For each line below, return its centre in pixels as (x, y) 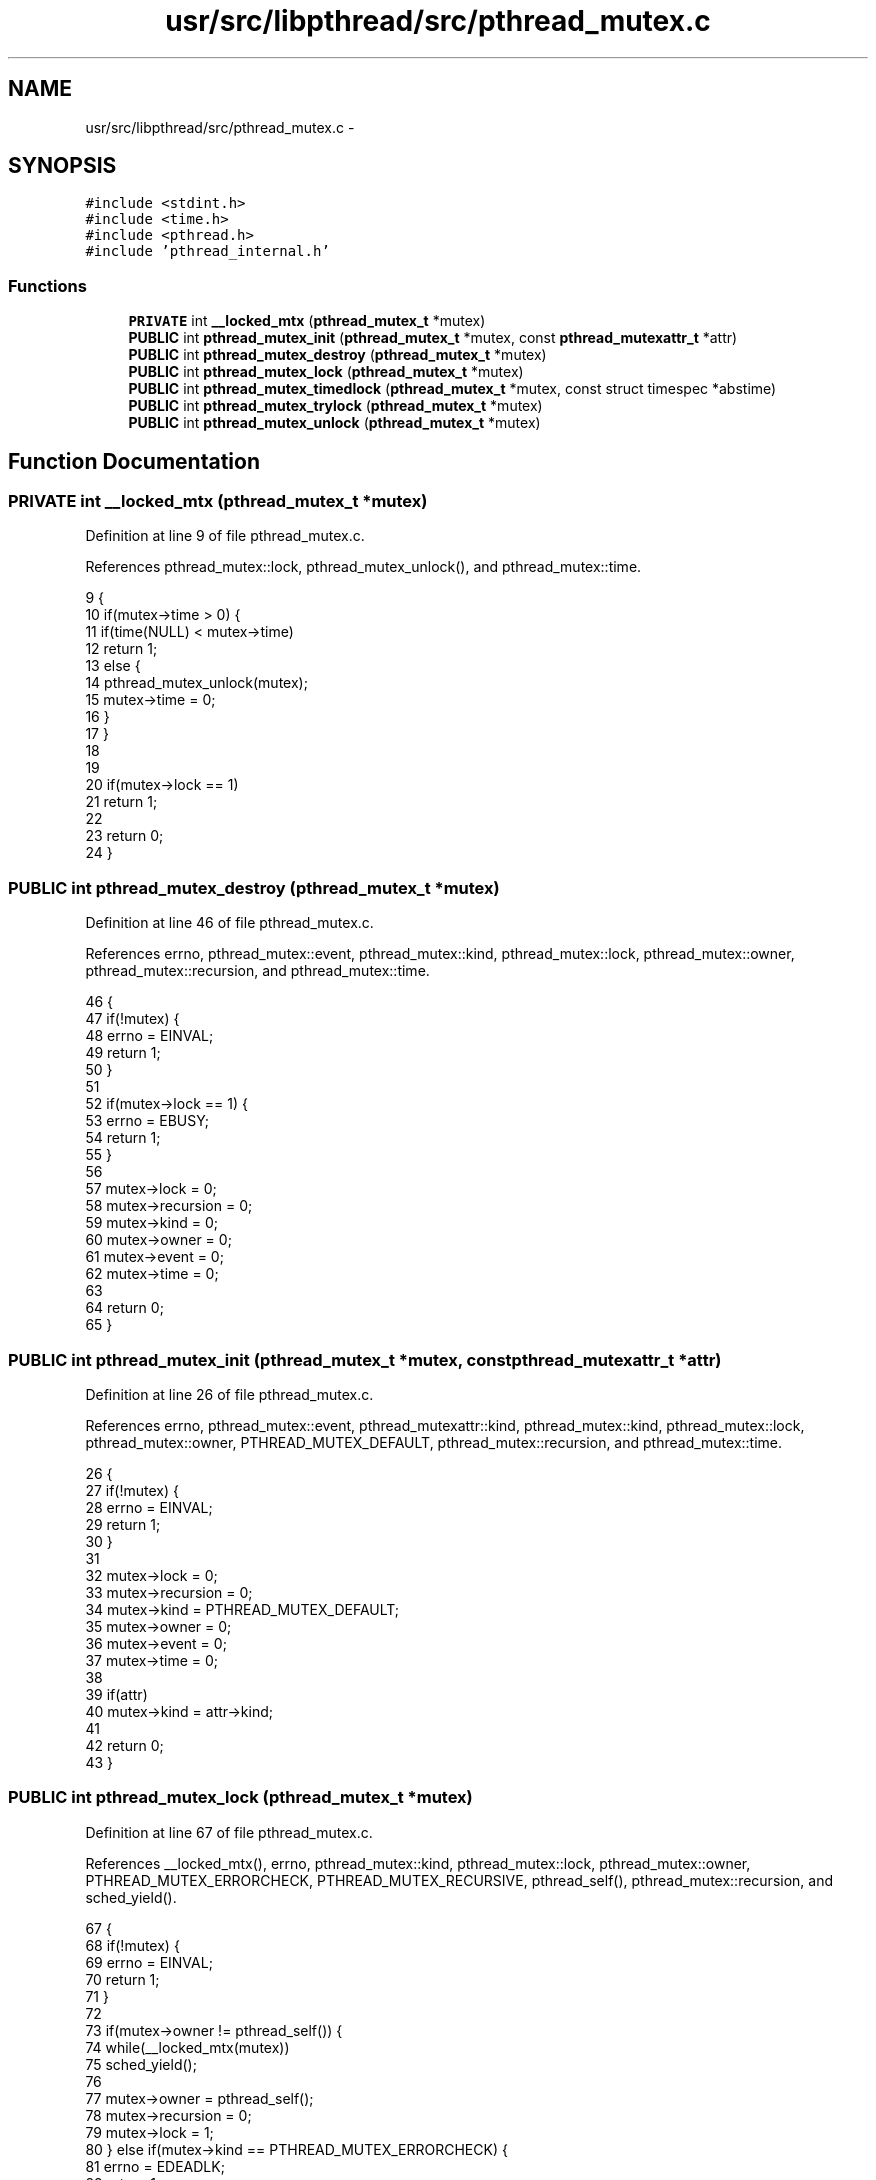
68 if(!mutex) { (132, 1945)
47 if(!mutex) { (132, 1019)
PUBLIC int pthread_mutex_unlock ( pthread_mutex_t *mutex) (334, 423)
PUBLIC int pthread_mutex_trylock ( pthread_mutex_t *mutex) (335, 406)
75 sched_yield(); (141, 2064)
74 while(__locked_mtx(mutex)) (187, 2047)
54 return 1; (123, 1138)
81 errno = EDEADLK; (155, 2166)
